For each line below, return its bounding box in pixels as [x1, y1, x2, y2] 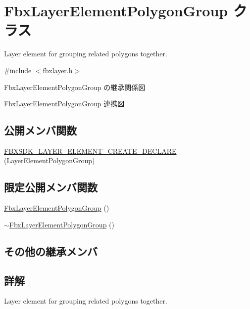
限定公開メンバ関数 [4, 179, 98, 195]
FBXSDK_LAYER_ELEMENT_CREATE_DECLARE [4, 145, 177, 156]
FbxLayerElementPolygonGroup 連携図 [4, 98, 125, 109]
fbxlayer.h [43, 65, 73, 75]
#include [4, 65, 32, 75]
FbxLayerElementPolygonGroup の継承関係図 [4, 82, 146, 92]
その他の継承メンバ [4, 243, 98, 259]
